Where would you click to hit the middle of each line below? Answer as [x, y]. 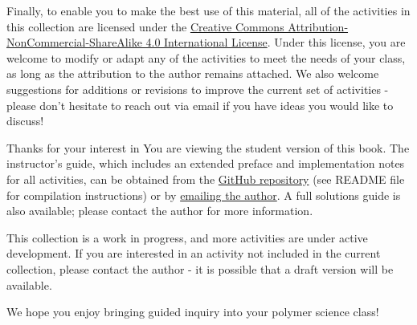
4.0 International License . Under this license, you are [276, 42]
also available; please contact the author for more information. [160, 211]
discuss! [25, 121]
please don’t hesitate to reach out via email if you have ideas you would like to [200, 105]
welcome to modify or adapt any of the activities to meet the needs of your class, [206, 57]
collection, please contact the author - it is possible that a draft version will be [200, 268]
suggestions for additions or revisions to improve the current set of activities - [198, 89]
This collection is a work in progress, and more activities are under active [187, 237]
